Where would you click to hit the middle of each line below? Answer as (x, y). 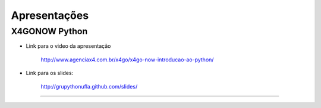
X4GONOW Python (49, 31)
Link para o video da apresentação (68, 46)
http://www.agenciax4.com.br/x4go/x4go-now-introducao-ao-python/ (127, 60)
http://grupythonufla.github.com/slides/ (89, 86)
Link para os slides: (50, 73)
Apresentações (50, 15)
